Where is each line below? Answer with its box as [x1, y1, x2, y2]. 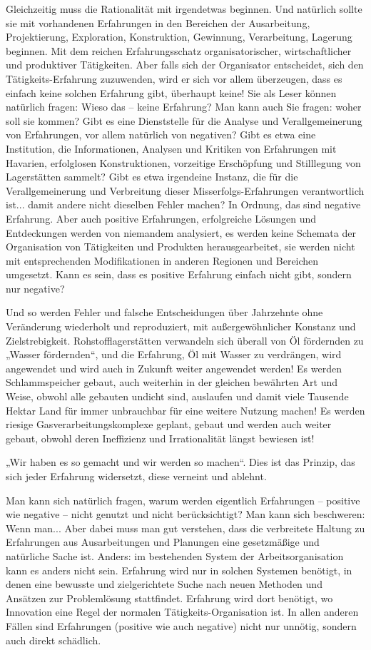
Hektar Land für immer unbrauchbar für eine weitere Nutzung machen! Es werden [6, 402, 365, 417]
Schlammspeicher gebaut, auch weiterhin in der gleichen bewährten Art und [6, 375, 338, 390]
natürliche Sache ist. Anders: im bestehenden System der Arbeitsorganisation [6, 548, 344, 563]
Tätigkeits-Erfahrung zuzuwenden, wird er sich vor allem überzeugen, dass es [6, 71, 342, 86]
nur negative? [6, 280, 65, 295]
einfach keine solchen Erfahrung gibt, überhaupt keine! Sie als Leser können [6, 85, 337, 100]
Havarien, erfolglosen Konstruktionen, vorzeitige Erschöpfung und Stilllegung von [6, 155, 361, 170]
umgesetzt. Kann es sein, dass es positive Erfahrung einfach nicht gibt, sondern [6, 267, 352, 282]
